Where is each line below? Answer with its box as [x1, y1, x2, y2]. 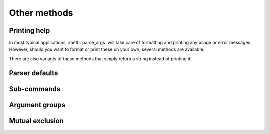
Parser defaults [9, 69, 58, 77]
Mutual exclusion [9, 116, 64, 125]
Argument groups [9, 100, 66, 109]
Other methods [9, 7, 73, 18]
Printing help [9, 26, 50, 35]
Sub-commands [9, 85, 61, 93]
